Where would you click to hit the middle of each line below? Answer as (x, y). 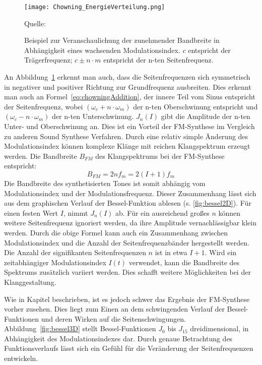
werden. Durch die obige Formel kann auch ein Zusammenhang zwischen (116, 232)
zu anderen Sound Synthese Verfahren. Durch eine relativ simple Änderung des (126, 136)
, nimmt (76, 212)
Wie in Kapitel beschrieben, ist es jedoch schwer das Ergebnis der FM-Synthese (127, 299)
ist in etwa (171, 252)
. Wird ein (221, 252)
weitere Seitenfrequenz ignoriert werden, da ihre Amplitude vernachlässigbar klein (130, 223)
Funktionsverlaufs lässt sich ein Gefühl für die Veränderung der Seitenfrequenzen (129, 348)
